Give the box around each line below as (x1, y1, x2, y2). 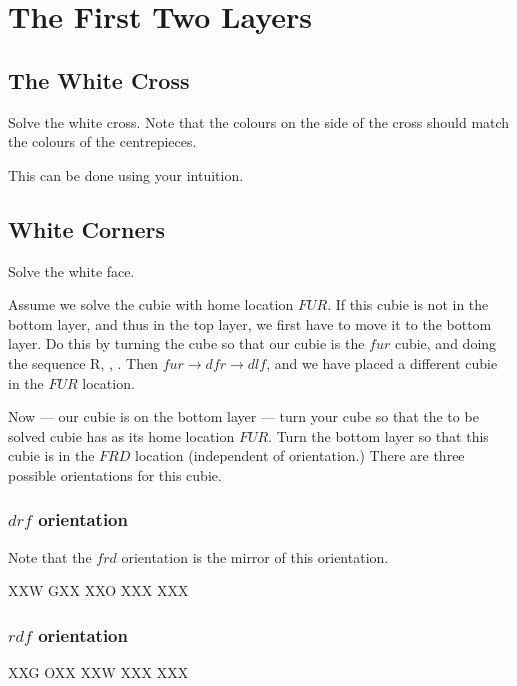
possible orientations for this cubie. (8, 464, 222, 485)
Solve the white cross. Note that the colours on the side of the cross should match (8, 111, 510, 132)
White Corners (8, 213, 166, 244)
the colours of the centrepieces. (8, 131, 197, 152)
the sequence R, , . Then (8, 352, 158, 373)
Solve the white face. (8, 260, 135, 281)
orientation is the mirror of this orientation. (121, 546, 389, 567)
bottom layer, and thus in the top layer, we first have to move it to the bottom (8, 313, 492, 334)
